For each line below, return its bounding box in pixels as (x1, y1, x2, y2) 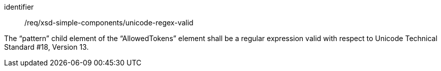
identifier (4, 3, 34, 11)
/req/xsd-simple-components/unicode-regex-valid (24, 18, 194, 27)
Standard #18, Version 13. (4, 43, 89, 51)
